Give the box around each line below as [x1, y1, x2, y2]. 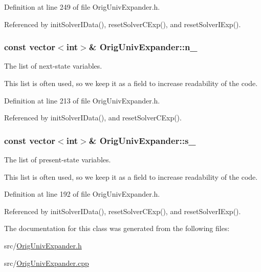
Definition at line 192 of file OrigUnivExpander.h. [4, 189, 160, 199]
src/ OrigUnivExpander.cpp [4, 257, 89, 268]
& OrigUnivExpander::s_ [89, 134, 196, 147]
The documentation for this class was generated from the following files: [4, 223, 230, 234]
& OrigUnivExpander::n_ [89, 40, 198, 53]
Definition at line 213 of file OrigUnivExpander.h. [4, 95, 160, 106]
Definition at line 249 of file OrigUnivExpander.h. [4, 2, 160, 12]
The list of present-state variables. [4, 154, 111, 164]
